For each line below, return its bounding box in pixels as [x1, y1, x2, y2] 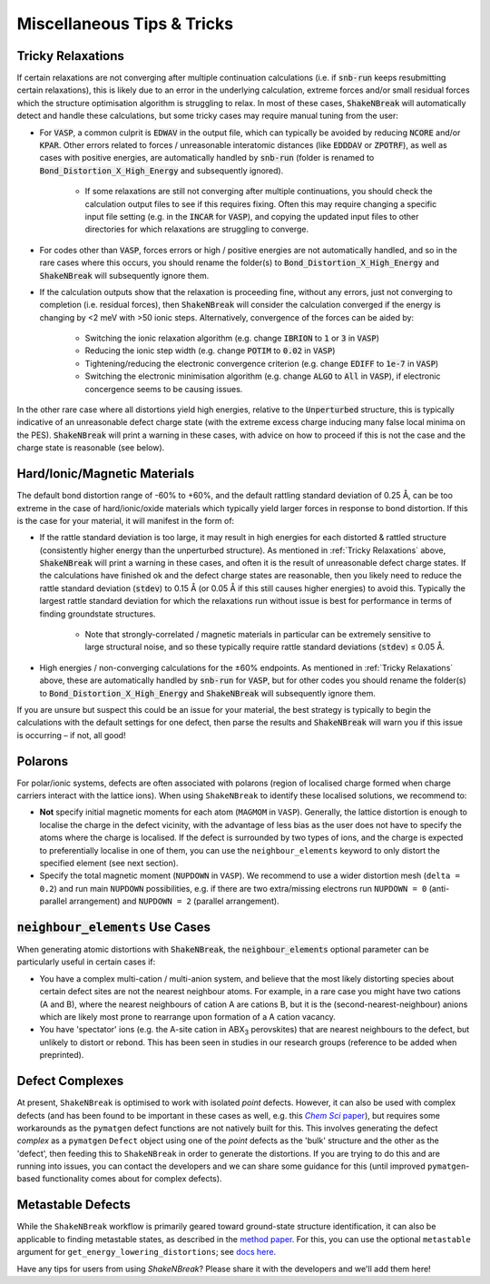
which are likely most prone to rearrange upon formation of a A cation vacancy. [39, 1012, 336, 1022]
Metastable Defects [16, 1197, 131, 1212]
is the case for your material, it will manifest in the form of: [16, 515, 235, 526]
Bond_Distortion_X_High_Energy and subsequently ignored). [39, 164, 284, 176]
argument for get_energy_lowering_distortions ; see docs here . [16, 1247, 277, 1258]
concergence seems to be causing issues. [84, 383, 243, 394]
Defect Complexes [16, 1073, 124, 1089]
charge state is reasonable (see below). [16, 442, 165, 453]
